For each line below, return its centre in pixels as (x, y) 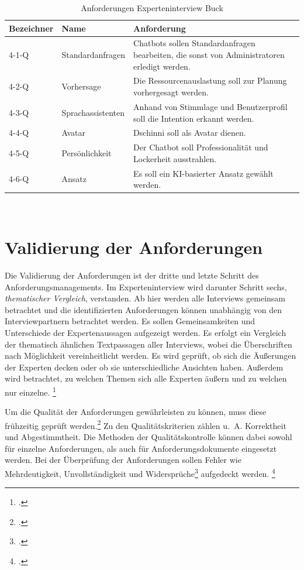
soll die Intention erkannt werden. (194, 118)
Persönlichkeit (87, 152)
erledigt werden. (162, 66)
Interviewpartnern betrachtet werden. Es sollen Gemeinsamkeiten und (130, 321)
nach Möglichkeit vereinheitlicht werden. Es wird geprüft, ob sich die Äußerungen (151, 356)
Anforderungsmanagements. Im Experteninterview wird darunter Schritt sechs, (146, 286)
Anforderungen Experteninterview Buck (152, 8)
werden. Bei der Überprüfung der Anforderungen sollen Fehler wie (123, 460)
